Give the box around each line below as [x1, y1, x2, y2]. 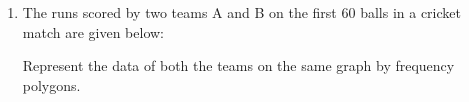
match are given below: [22, 21, 164, 42]
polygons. [22, 74, 81, 95]
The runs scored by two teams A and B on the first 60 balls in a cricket [22, 2, 461, 22]
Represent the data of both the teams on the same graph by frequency [22, 55, 455, 76]
